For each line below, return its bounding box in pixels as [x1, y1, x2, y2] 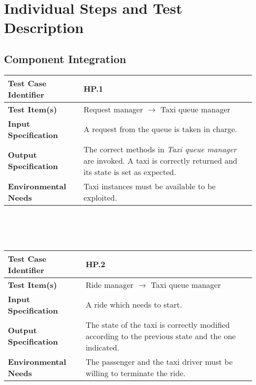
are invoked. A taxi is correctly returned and [83, 154, 238, 166]
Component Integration [4, 51, 127, 66]
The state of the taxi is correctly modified [85, 318, 230, 330]
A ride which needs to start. [85, 299, 182, 311]
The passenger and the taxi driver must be [85, 355, 233, 367]
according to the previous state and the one [85, 330, 236, 342]
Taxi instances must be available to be [83, 180, 216, 192]
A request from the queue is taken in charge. [83, 123, 237, 135]
